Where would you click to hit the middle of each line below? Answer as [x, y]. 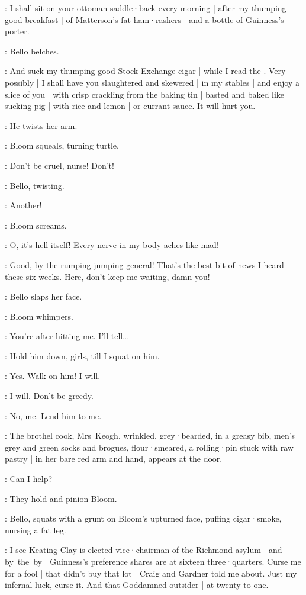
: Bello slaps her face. [44, 296]
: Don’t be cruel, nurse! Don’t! [59, 165]
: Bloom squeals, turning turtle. [62, 145]
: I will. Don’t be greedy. [49, 396]
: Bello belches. [32, 51]
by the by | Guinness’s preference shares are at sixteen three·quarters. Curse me [153, 561]
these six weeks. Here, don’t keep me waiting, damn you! [107, 276]
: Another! [23, 205]
